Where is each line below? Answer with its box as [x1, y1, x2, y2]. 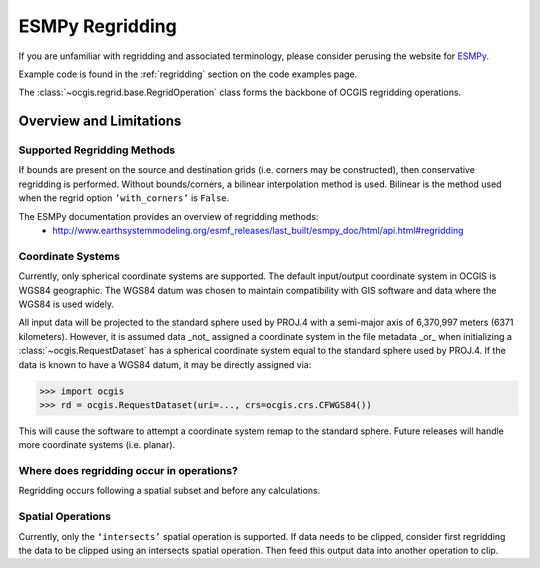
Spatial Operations [18, 510, 112, 524]
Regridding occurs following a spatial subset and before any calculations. [18, 485, 321, 497]
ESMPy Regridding [18, 15, 177, 37]
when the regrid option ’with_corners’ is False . [18, 192, 230, 204]
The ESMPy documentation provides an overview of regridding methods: [18, 210, 319, 222]
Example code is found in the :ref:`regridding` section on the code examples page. [18, 68, 358, 80]
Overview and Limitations [18, 113, 182, 130]
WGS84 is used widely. [18, 298, 115, 310]
